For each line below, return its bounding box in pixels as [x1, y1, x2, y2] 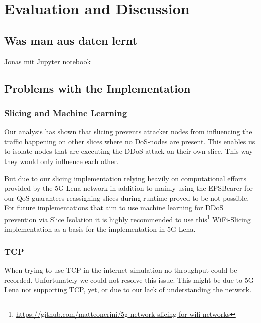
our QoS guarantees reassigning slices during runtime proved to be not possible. [4, 192, 249, 203]
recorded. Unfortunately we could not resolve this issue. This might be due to [4, 274, 242, 285]
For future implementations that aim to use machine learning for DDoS [4, 202, 224, 213]
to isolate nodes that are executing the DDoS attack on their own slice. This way [4, 146, 253, 156]
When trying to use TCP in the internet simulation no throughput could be [4, 264, 237, 275]
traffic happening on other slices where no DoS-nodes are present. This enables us [4, 136, 255, 146]
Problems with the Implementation [4, 80, 191, 96]
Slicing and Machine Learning [4, 106, 127, 119]
